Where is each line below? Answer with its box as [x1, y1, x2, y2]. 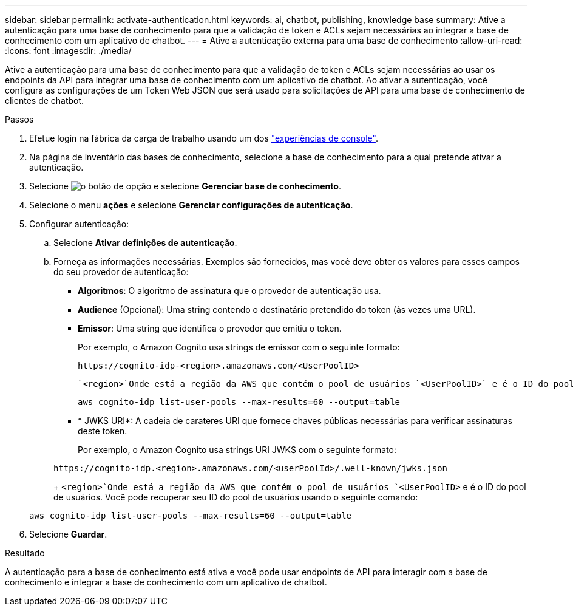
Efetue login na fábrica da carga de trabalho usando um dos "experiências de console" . [29, 133, 378, 143]
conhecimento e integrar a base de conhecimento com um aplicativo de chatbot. [5, 577, 327, 587]
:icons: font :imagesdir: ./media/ [5, 46, 132, 56]
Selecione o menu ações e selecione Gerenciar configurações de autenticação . [29, 200, 353, 210]
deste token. [78, 426, 127, 436]
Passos [5, 114, 34, 125]
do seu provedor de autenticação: [53, 267, 189, 277]
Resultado [5, 548, 45, 558]
